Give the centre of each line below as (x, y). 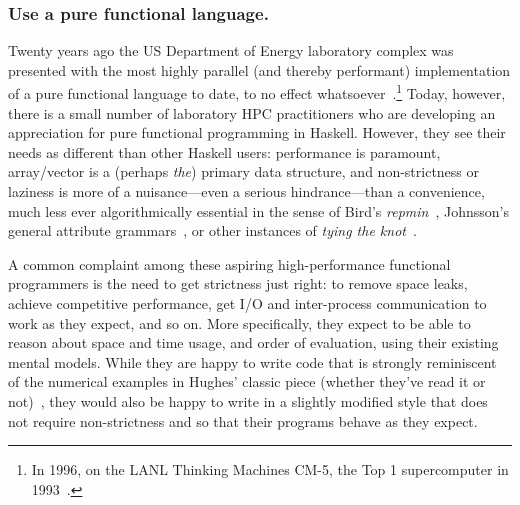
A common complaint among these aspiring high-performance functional (229, 263)
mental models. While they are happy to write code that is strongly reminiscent (252, 361)
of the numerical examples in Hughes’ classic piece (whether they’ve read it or (247, 381)
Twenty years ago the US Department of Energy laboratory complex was (231, 50)
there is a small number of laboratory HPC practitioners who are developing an (252, 112)
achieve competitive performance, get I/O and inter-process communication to (247, 303)
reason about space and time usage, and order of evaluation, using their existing (253, 342)
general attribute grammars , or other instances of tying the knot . (212, 230)
